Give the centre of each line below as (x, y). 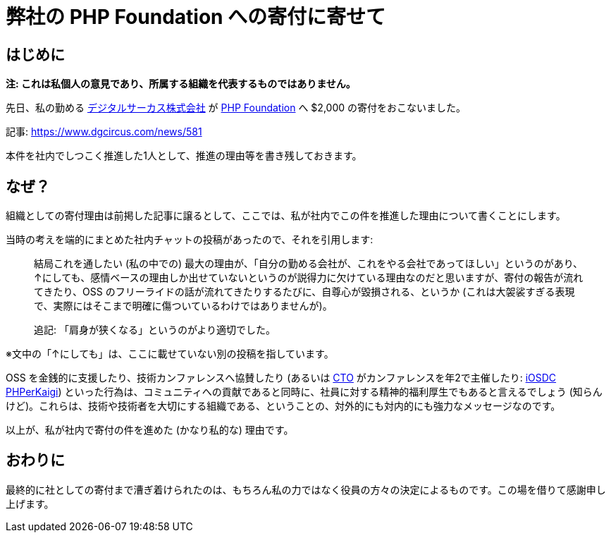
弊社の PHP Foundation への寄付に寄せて (196, 17)
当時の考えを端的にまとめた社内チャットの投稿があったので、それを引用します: (190, 240)
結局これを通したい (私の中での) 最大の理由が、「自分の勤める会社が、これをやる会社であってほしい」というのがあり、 (309, 264)
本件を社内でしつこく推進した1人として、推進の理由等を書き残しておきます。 (184, 156)
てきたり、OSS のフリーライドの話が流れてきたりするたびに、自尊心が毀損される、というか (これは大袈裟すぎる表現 (304, 292)
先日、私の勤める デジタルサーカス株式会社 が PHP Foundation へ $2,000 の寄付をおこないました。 (236, 108)
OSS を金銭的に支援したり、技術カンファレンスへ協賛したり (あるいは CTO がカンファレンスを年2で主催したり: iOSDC (281, 378)
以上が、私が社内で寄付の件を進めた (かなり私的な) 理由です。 (150, 430)
